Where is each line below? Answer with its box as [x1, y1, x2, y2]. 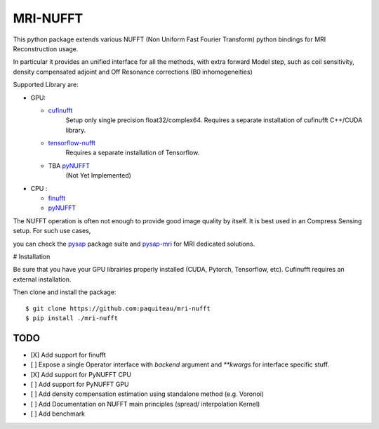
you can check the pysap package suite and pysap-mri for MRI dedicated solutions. [13, 239, 255, 248]
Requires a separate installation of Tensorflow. [65, 148, 200, 157]
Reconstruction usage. [13, 44, 79, 53]
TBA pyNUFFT [48, 161, 91, 170]
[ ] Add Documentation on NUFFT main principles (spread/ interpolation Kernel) [30, 400, 260, 408]
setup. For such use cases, [13, 227, 91, 235]
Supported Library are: [13, 81, 79, 89]
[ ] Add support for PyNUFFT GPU [30, 380, 129, 388]
